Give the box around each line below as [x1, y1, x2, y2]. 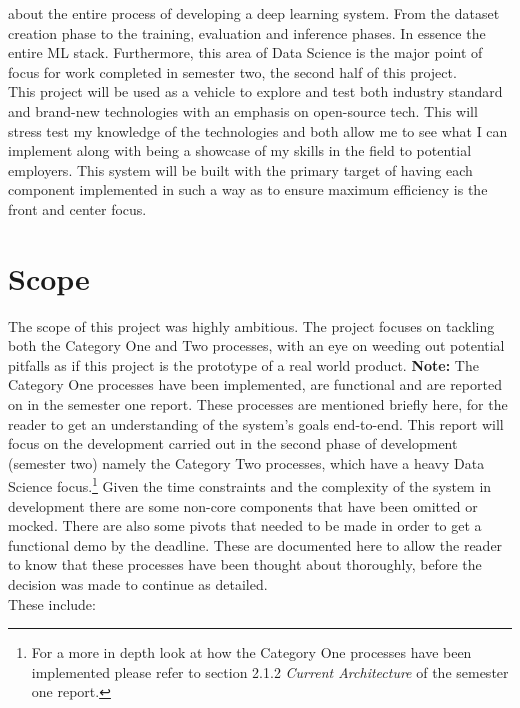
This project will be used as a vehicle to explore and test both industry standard [8, 81, 503, 102]
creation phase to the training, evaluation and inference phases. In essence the [8, 22, 486, 43]
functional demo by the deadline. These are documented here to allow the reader [8, 534, 503, 555]
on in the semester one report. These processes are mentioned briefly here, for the [8, 394, 508, 415]
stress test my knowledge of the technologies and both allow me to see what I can [8, 120, 508, 141]
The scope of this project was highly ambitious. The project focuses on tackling [8, 315, 495, 336]
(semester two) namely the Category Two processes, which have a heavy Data [8, 452, 485, 473]
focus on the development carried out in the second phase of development [8, 433, 458, 454]
